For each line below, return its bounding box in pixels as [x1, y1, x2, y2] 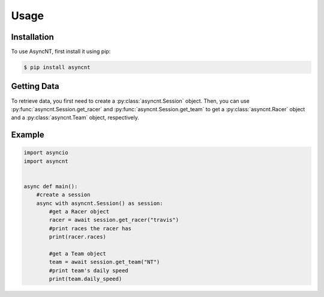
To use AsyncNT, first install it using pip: [11, 48, 111, 55]
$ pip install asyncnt [23, 64, 91, 71]
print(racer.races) [49, 233, 106, 240]
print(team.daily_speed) [49, 275, 122, 283]
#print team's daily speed [49, 267, 128, 274]
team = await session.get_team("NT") [49, 259, 160, 266]
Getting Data [11, 81, 59, 91]
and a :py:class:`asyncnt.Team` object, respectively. [11, 114, 139, 121]
